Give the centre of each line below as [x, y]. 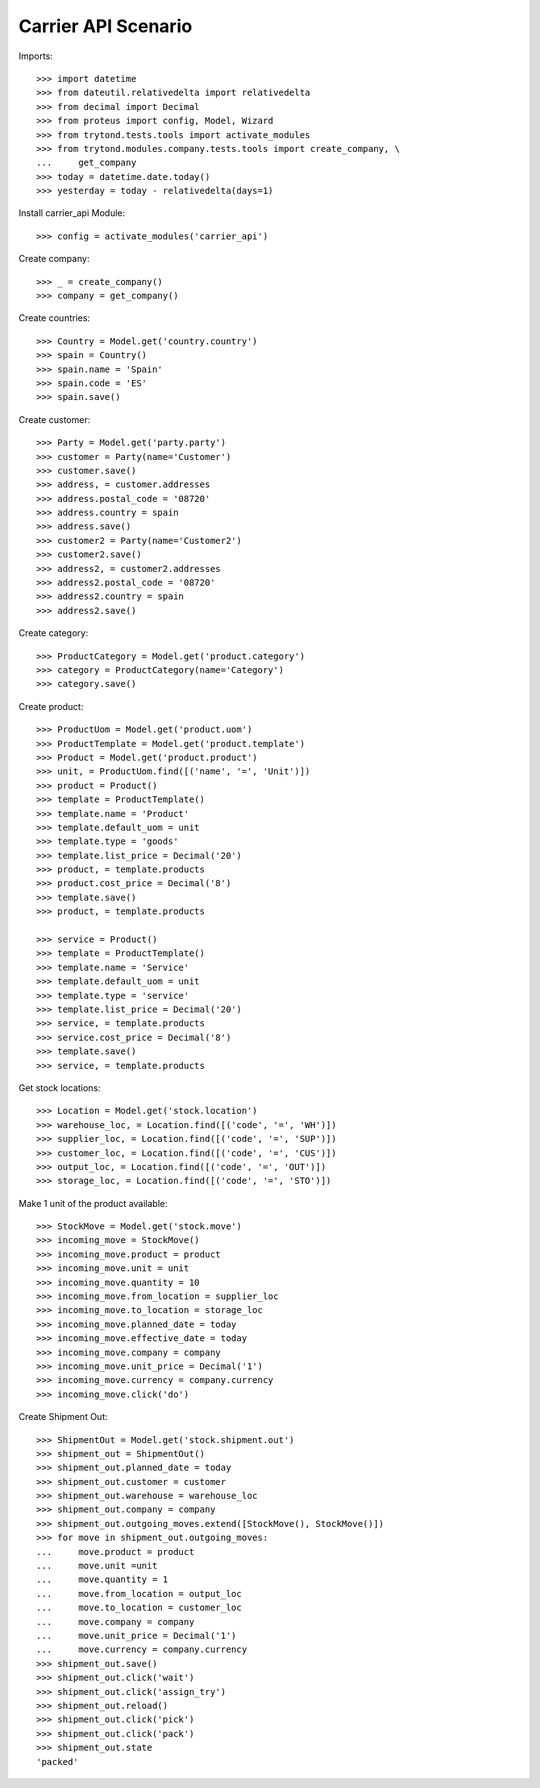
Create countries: [54, 318]
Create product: [51, 706]
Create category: [53, 633]
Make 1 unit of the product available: [93, 1203]
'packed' [57, 1761]
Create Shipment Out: [63, 1417]
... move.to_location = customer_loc [139, 1608]
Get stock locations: [59, 1087]
